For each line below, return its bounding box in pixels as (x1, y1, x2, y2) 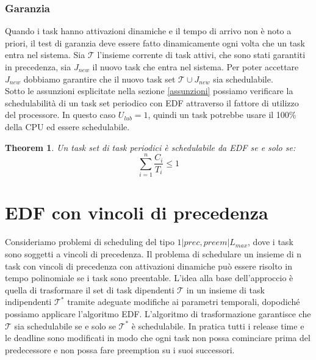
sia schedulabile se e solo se (14, 319, 116, 332)
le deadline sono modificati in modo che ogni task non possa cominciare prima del (5, 331, 311, 344)
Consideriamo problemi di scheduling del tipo (5, 235, 174, 248)
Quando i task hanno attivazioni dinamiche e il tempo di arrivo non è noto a (5, 24, 292, 37)
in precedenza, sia (5, 61, 71, 73)
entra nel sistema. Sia (5, 48, 85, 61)
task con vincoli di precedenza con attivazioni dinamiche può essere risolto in (5, 259, 292, 272)
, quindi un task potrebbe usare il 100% (148, 108, 296, 121)
